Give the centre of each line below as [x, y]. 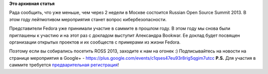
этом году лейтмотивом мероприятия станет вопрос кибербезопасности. [88, 19]
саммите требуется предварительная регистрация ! [64, 65]
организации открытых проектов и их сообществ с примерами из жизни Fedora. [95, 42]
